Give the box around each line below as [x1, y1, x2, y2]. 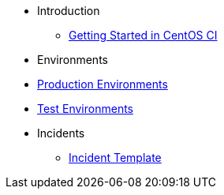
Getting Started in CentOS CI [69, 28, 218, 42]
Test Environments [37, 102, 133, 115]
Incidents [37, 126, 85, 140]
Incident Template [69, 151, 162, 164]
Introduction [37, 4, 100, 17]
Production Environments [37, 77, 168, 91]
